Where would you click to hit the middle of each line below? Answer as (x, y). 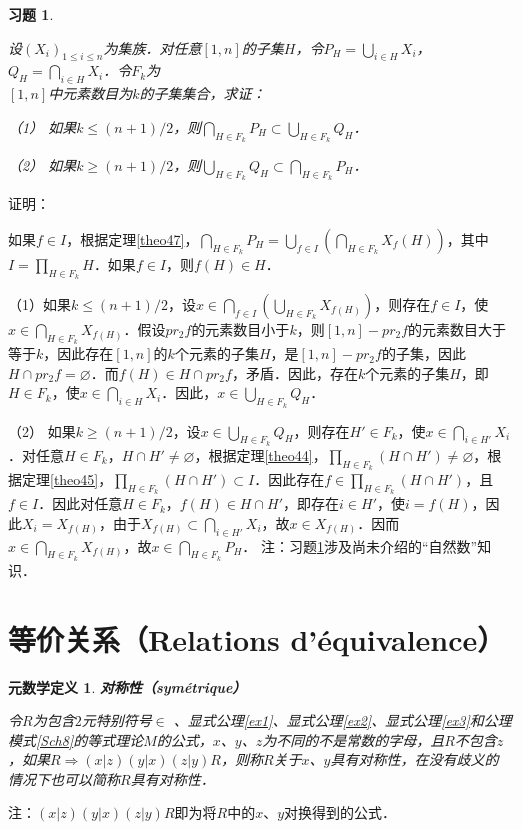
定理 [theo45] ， (67, 478)
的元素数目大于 (457, 328)
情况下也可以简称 (64, 778)
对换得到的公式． (340, 812)
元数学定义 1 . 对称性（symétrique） (127, 686)
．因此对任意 (80, 503)
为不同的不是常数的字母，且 (353, 739)
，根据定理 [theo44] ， (260, 454)
